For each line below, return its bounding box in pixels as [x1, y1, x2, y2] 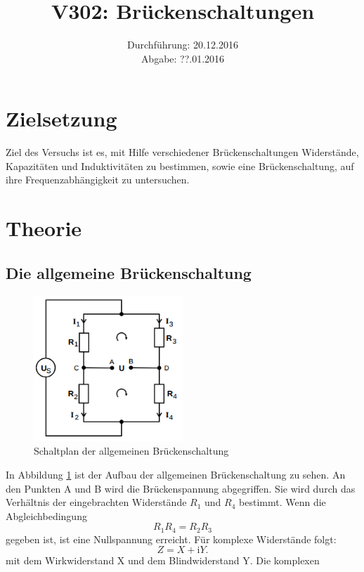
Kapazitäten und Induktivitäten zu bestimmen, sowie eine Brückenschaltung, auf [6, 158, 354, 173]
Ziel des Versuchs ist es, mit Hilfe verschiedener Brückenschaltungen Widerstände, [6, 145, 359, 160]
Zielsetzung [6, 104, 117, 133]
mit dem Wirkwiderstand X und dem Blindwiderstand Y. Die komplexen [6, 553, 320, 568]
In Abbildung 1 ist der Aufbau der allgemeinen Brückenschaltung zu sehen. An [6, 467, 346, 482]
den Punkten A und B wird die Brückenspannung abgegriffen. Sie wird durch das [6, 481, 356, 495]
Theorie [6, 214, 82, 242]
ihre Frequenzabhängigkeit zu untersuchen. [6, 172, 190, 187]
